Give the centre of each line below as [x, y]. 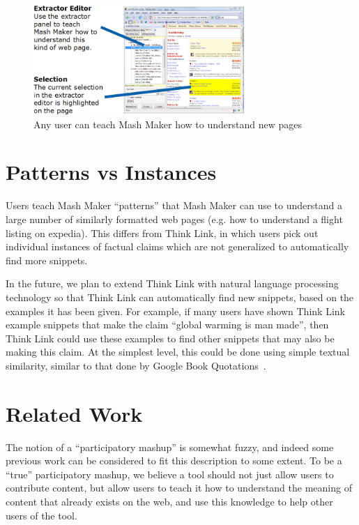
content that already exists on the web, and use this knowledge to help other [169, 501]
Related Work [74, 413]
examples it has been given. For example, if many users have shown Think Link [175, 311]
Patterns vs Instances [111, 172]
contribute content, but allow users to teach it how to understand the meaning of [179, 488]
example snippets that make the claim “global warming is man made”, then [167, 325]
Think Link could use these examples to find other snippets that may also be [170, 338]
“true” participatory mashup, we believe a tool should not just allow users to [170, 474]
